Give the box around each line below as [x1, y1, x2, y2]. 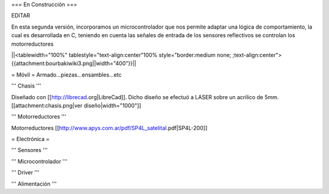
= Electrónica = [11, 136, 50, 143]
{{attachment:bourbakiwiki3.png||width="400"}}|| [11, 60, 136, 67]
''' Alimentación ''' [11, 180, 57, 187]
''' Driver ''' [11, 169, 40, 176]
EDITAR [11, 12, 30, 19]
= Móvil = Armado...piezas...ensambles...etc [11, 71, 122, 78]
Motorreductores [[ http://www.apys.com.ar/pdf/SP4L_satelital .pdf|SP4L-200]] [11, 124, 208, 131]
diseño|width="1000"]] [83, 102, 141, 109]
